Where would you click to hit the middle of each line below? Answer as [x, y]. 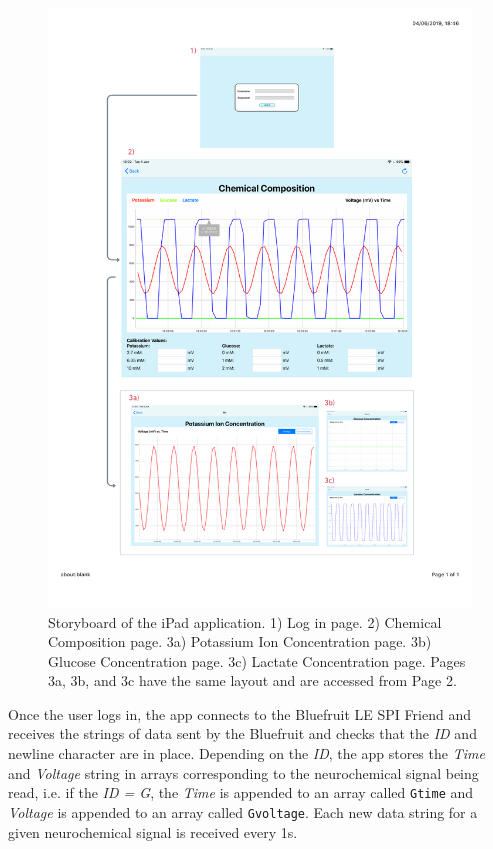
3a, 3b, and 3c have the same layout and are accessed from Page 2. [252, 680]
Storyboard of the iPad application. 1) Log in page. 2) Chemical [245, 621]
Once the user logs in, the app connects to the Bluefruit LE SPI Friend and [239, 713]
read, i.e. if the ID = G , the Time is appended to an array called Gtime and [241, 792]
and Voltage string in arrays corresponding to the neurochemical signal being [243, 772]
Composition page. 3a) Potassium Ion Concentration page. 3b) [240, 641]
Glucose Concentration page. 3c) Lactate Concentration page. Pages [257, 660]
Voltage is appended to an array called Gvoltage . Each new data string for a [243, 811]
